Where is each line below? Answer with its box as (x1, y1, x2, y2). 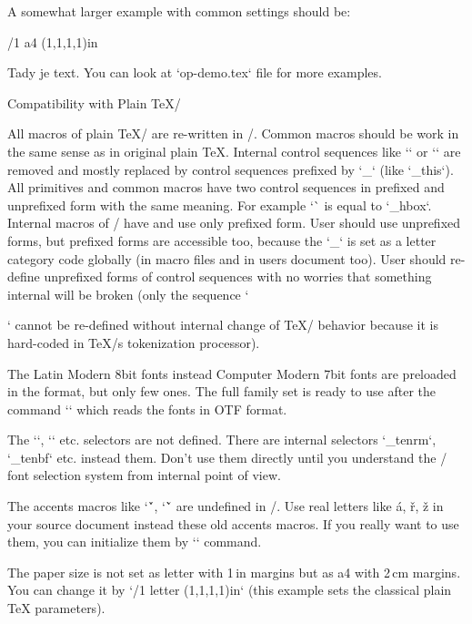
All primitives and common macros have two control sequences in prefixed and (7, 178, 445, 197)
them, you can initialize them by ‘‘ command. (7, 532, 262, 551)
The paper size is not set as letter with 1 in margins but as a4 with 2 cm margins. (7, 562, 461, 581)
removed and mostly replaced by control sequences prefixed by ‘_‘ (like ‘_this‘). (7, 159, 454, 179)
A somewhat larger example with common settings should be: (7, 2, 351, 20)
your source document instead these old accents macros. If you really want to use (7, 514, 459, 533)
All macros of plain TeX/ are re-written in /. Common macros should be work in (7, 124, 459, 143)
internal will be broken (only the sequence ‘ (7, 284, 249, 303)
